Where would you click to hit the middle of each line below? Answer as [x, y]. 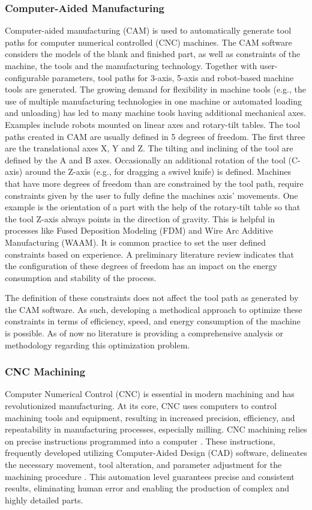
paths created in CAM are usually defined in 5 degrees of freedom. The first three [155, 136]
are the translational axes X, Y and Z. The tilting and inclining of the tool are [149, 148]
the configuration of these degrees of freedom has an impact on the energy [141, 266]
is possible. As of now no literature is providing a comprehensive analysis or [144, 333]
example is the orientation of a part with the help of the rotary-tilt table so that [153, 207]
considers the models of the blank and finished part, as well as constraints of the [153, 54]
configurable [27, 77]
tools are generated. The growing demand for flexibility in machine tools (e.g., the [155, 89]
